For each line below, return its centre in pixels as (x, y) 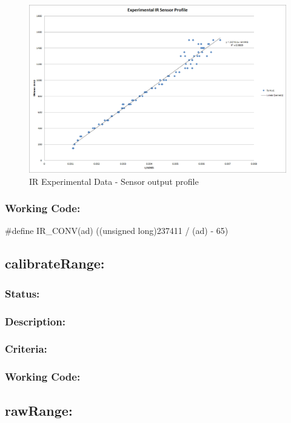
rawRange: (39, 410)
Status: (22, 293)
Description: (35, 321)
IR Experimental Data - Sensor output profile (114, 181)
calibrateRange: (55, 263)
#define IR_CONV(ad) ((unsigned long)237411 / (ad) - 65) (117, 231)
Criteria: (26, 349)
